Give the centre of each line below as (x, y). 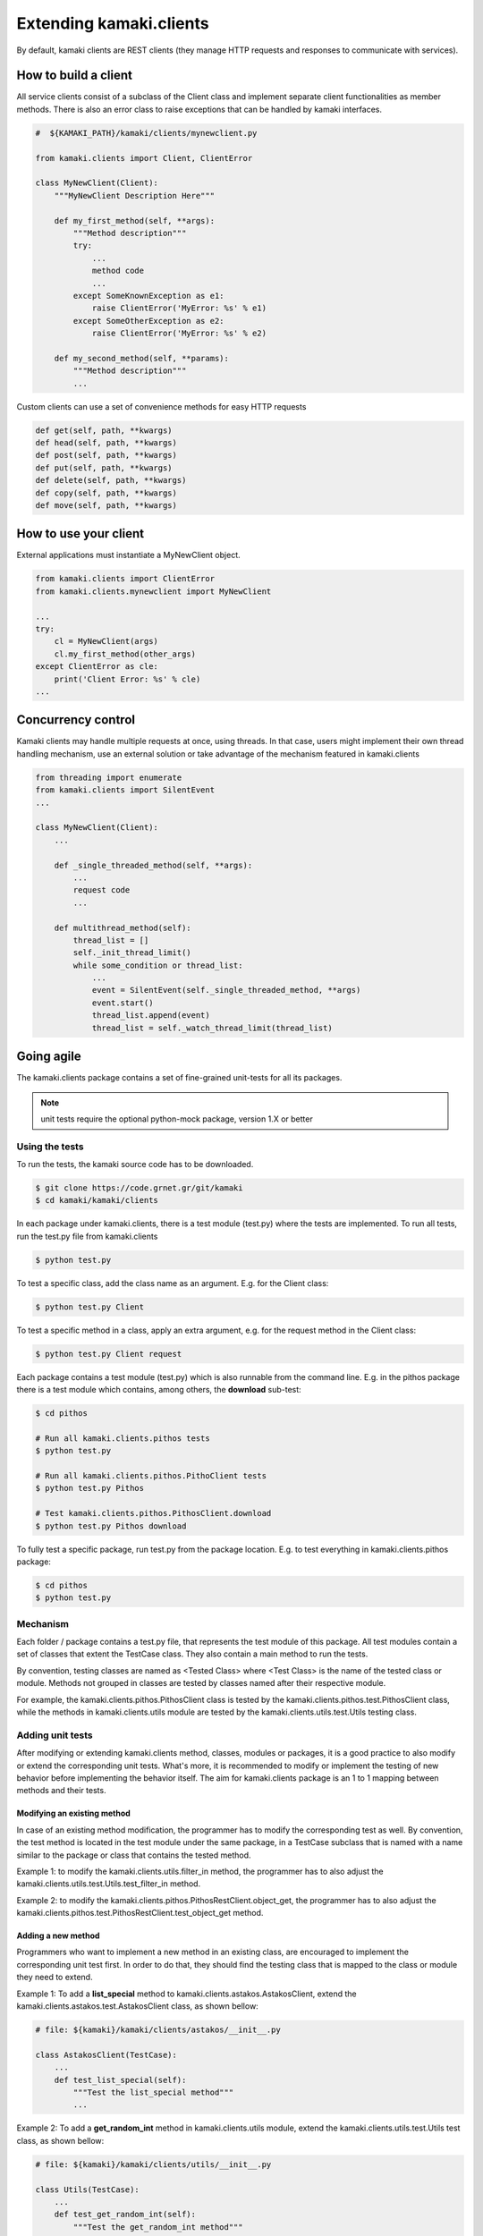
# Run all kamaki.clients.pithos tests (123, 1438)
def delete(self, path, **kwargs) (111, 480)
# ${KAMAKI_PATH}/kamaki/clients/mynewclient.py (146, 133)
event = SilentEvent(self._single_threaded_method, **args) (226, 990)
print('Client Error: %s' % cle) (127, 679)
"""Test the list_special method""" (153, 2092)
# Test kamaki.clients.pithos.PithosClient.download (153, 1513)
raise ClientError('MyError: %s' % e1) (179, 308)
